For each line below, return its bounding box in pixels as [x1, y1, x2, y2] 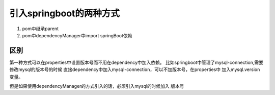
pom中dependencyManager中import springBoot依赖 [22, 32, 132, 38]
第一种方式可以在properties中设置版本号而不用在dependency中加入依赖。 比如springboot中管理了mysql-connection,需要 [9, 59, 264, 65]
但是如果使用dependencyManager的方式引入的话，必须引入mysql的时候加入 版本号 [9, 83, 184, 89]
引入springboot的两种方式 [9, 8, 120, 19]
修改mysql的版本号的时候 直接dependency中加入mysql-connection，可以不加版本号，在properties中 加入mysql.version [9, 66, 260, 73]
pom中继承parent [22, 26, 59, 32]
